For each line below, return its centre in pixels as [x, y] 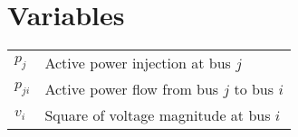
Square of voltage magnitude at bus [158, 115]
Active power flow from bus [132, 89]
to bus [254, 89]
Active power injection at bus [138, 63]
